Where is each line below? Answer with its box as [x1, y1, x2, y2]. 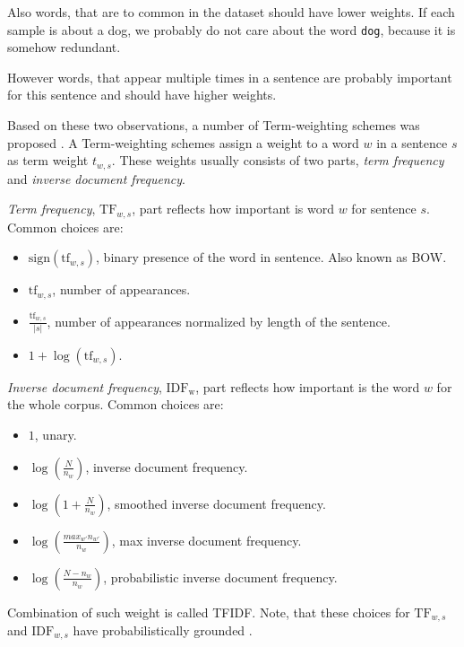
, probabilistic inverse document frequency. [103, 567, 338, 586]
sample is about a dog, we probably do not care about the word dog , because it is [7, 20, 456, 39]
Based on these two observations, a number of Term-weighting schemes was [7, 116, 420, 135]
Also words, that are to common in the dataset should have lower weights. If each [7, 3, 455, 21]
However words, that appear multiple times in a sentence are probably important [7, 67, 452, 86]
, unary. [34, 424, 77, 443]
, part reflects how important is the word [195, 377, 420, 396]
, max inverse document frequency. [111, 530, 302, 549]
